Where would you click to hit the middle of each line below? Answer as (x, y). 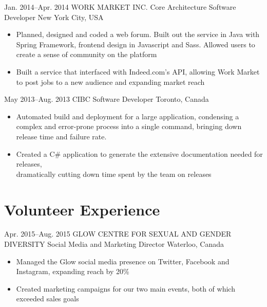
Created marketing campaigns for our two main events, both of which (126, 288)
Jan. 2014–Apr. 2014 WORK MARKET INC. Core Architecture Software (120, 7)
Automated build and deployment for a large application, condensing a (128, 116)
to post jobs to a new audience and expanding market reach (110, 82)
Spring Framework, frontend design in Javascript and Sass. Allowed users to (136, 44)
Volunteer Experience (82, 209)
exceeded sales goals (47, 299)
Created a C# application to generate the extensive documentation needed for (139, 153)
